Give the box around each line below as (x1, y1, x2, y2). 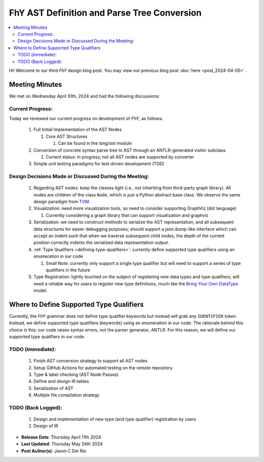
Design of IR (33, 423, 59, 429)
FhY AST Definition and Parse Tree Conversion (9, 7, 202, 18)
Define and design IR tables (33, 378, 89, 384)
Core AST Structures (45, 133, 88, 139)
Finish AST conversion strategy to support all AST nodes (33, 358, 148, 364)
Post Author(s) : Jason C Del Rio (21, 448, 87, 454)
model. (33, 287, 47, 293)
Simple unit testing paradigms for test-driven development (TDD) (33, 161, 165, 167)
